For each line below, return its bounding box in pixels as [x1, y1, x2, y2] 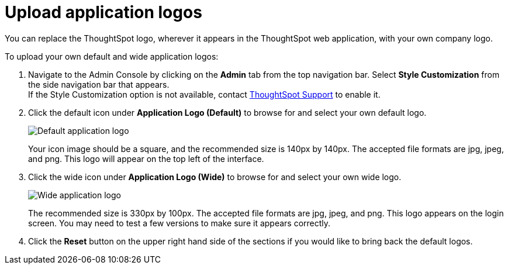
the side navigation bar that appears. [28, 79, 170, 89]
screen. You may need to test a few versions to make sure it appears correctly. [28, 218, 331, 228]
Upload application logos [5, 2, 202, 22]
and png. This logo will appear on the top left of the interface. [28, 153, 264, 164]
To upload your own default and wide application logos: [5, 51, 219, 61]
